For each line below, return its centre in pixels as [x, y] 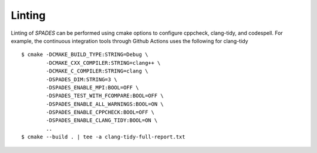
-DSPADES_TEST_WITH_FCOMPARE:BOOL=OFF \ [105, 96]
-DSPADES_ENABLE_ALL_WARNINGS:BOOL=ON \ [105, 104]
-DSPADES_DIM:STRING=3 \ [82, 79]
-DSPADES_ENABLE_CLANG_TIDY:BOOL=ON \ [102, 120]
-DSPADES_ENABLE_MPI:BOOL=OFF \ [92, 87]
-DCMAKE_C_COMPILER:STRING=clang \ [97, 71]
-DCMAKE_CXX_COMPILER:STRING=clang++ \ [103, 63]
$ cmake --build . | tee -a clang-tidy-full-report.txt [103, 137]
